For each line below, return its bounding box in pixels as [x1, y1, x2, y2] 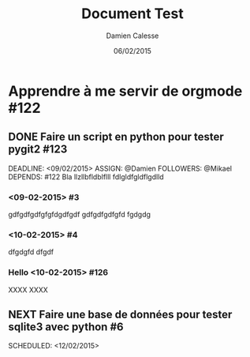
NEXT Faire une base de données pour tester [8, 308, 233, 321]
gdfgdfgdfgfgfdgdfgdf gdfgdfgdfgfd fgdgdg [8, 210, 151, 220]
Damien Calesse [106, 31, 159, 40]
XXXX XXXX [8, 285, 49, 295]
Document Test [81, 5, 184, 23]
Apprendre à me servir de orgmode [8, 82, 243, 100]
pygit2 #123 [8, 143, 68, 156]
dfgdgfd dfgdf [8, 247, 54, 257]
